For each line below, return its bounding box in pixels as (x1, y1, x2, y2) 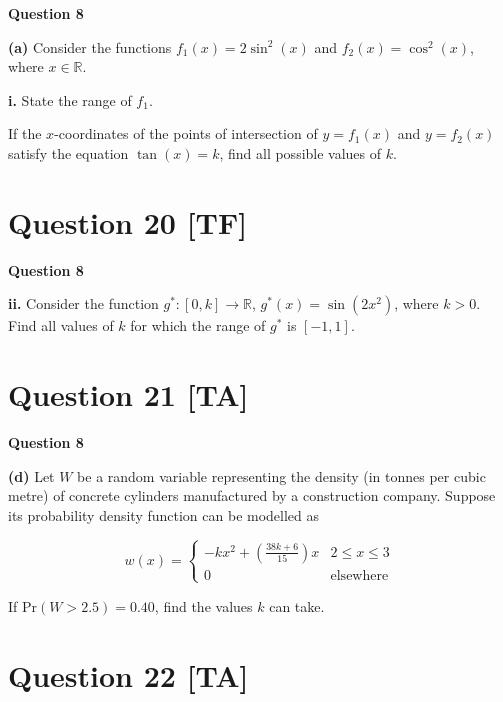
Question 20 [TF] (8, 201, 248, 242)
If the (8, 123, 42, 144)
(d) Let (8, 465, 55, 486)
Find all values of (8, 315, 114, 336)
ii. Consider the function (8, 293, 159, 314)
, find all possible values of (219, 142, 382, 163)
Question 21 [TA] (8, 374, 249, 415)
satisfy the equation (8, 142, 129, 163)
